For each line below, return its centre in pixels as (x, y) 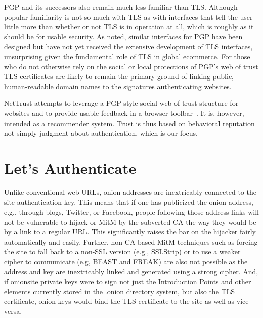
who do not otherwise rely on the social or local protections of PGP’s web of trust (131, 66)
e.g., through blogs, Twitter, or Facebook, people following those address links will (131, 212)
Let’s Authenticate (70, 167)
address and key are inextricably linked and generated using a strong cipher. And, (131, 271)
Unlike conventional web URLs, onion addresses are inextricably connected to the (130, 192)
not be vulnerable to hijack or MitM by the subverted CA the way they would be (130, 222)
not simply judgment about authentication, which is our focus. (101, 133)
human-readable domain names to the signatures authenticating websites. (118, 86)
